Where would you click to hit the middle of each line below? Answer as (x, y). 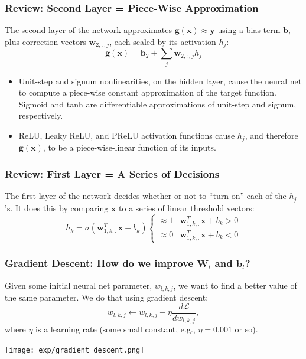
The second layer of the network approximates (88, 30)
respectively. (41, 115)
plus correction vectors (45, 41)
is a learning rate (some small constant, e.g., (115, 329)
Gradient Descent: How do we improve (99, 263)
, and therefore (271, 135)
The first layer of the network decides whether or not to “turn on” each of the (146, 196)
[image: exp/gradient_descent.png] (75, 350)
